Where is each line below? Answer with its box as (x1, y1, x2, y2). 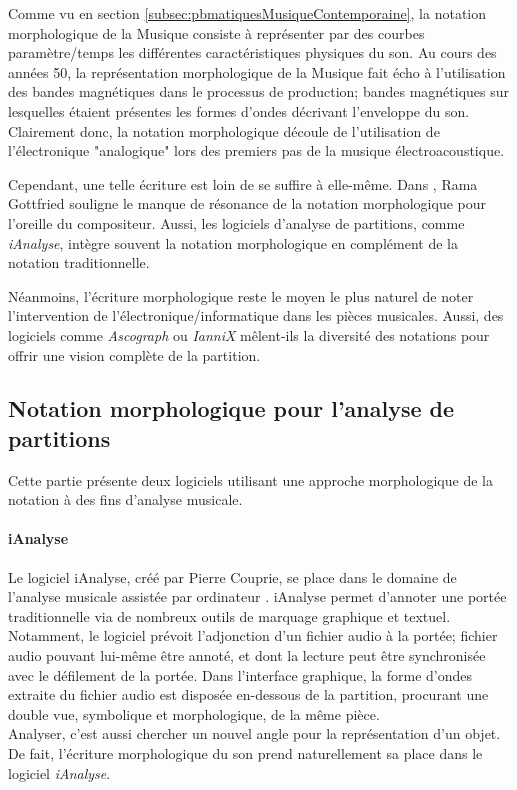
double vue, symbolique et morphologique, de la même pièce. (8, 703, 380, 724)
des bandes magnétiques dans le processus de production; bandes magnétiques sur (8, 81, 509, 102)
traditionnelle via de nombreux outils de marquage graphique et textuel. (8, 605, 451, 626)
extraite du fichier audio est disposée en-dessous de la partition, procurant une (8, 684, 489, 705)
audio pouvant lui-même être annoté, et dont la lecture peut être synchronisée (8, 645, 486, 666)
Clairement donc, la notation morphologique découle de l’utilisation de (8, 120, 440, 141)
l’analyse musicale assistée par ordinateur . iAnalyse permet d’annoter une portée (8, 586, 507, 607)
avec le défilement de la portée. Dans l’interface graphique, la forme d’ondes (8, 664, 473, 685)
